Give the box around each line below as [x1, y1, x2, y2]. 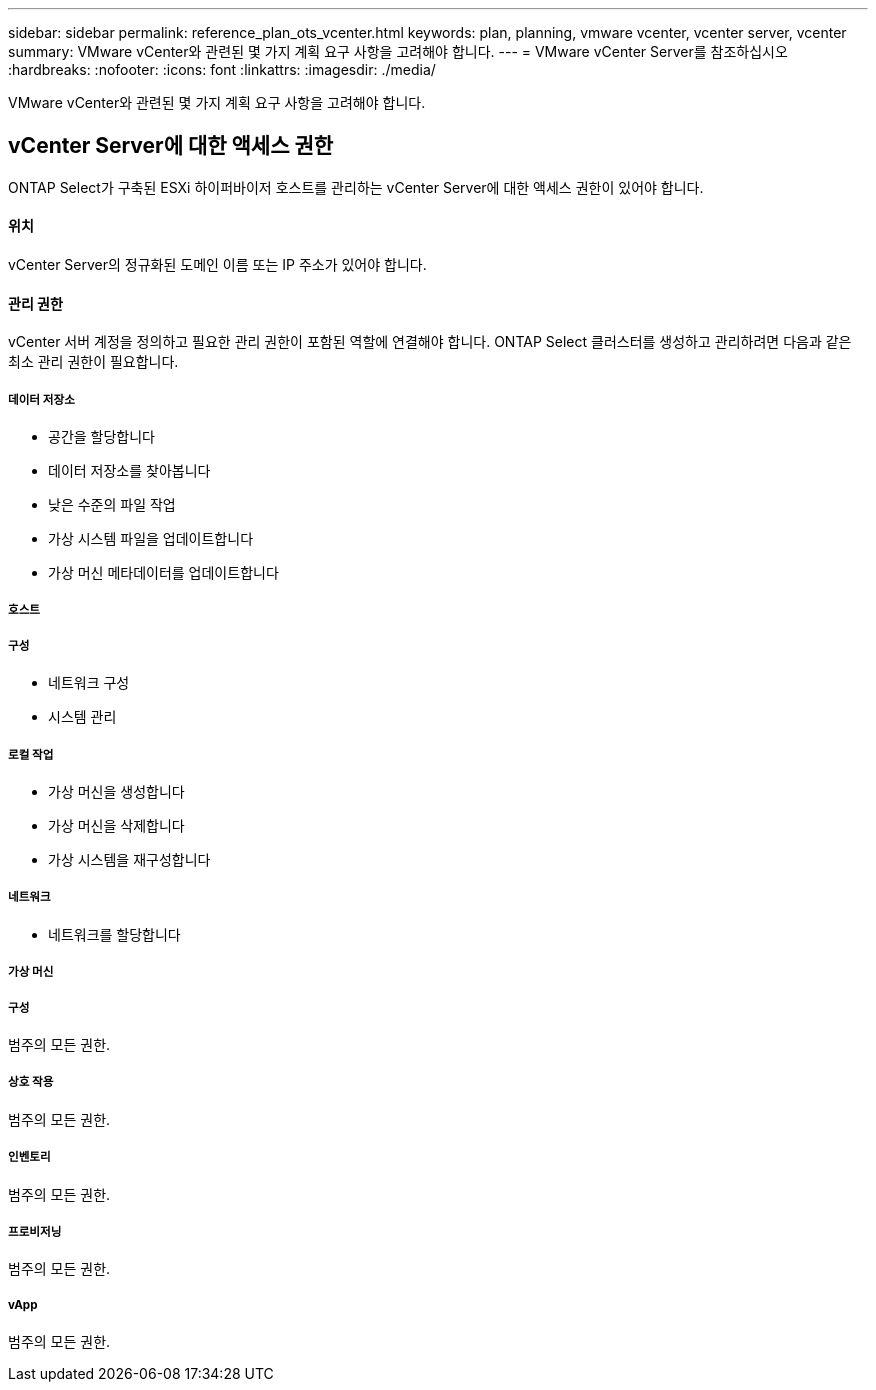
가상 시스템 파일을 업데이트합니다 [48, 530, 254, 548]
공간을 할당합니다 [48, 428, 155, 446]
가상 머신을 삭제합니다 [48, 817, 185, 835]
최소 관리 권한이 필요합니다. [8, 353, 179, 371]
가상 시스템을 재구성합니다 [48, 851, 211, 869]
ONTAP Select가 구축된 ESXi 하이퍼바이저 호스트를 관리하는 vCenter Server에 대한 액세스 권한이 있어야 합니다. [8, 178, 704, 196]
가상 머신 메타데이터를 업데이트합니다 [48, 564, 279, 582]
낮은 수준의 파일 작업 [48, 496, 176, 514]
